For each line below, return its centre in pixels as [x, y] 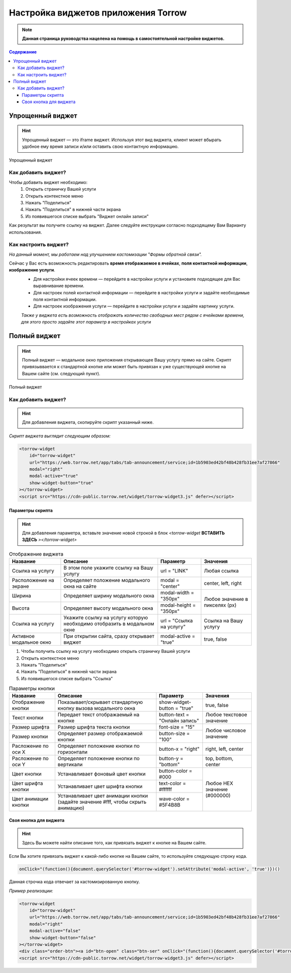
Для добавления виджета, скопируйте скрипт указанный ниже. [88, 422]
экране [20, 586]
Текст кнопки [28, 718]
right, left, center [224, 749]
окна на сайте [80, 586]
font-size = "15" [177, 727]
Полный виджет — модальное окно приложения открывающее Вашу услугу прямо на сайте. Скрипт [127, 360]
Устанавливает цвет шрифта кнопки [100, 787]
